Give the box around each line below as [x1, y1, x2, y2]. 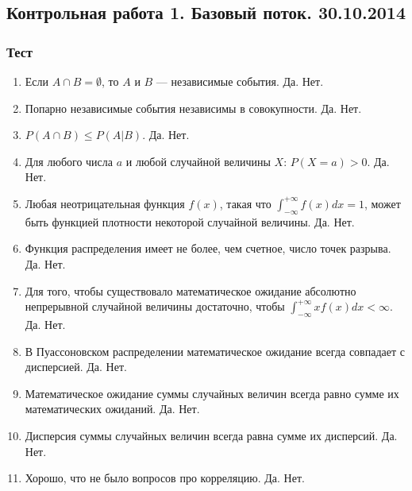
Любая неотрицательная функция [25, 195, 185, 211]
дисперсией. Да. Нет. [25, 358, 127, 375]
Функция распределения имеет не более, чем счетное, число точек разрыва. [25, 240, 391, 257]
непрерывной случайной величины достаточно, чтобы [25, 298, 285, 315]
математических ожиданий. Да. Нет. [25, 400, 200, 417]
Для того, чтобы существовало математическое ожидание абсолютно [25, 282, 356, 299]
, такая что [219, 195, 271, 211]
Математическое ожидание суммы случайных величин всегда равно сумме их [25, 385, 399, 401]
